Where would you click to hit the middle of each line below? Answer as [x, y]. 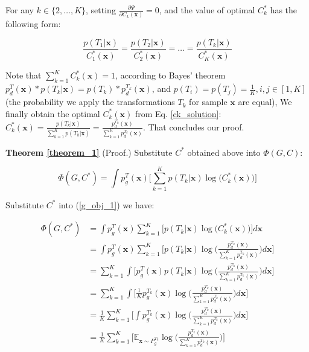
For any [20, 10]
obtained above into [224, 152]
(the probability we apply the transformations [90, 102]
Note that [24, 75]
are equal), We [265, 102]
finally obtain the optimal [53, 113]
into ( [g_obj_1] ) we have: [107, 204]
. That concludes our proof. [193, 126]
